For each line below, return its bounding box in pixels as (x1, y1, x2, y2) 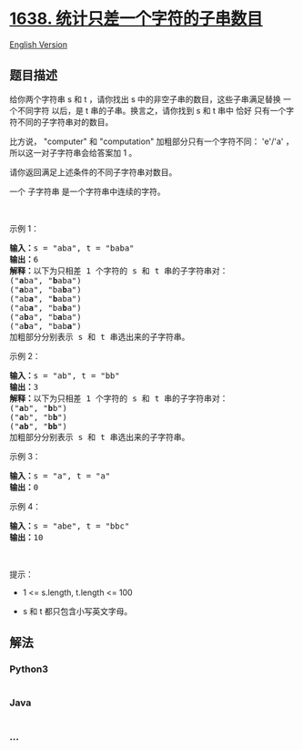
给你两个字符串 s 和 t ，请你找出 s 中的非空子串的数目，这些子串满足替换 (9, 93, 281, 105)
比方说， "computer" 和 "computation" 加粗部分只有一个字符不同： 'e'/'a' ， (9, 136, 294, 147)
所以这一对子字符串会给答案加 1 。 (9, 147, 137, 158)
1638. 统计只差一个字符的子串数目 (9, 8, 264, 29)
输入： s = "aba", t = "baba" (9, 242, 135, 253)
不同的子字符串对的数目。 (16, 116, 114, 128)
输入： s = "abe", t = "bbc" (9, 520, 130, 531)
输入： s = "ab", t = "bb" (9, 370, 120, 381)
